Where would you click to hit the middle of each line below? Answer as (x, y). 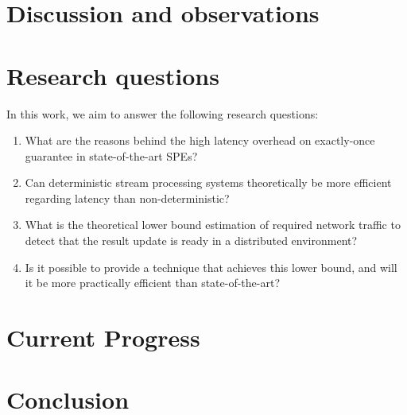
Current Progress (103, 337)
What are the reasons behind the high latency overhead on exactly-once (200, 140)
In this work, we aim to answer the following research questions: (163, 113)
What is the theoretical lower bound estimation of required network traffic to (213, 225)
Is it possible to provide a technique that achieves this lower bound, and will (211, 267)
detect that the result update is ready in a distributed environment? (191, 240)
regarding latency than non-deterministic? (127, 198)
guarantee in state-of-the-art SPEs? (111, 155)
